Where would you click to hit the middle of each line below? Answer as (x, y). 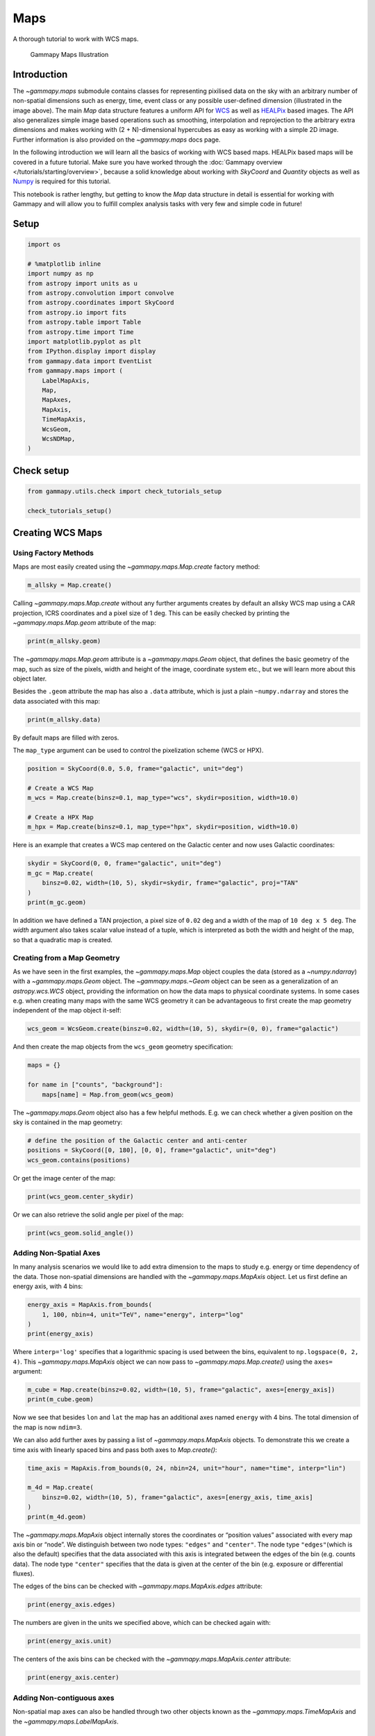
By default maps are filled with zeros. (66, 737)
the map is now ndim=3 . (48, 1427)
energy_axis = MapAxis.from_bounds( (90, 1305)
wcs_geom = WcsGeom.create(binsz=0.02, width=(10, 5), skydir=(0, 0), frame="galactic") (183, 1029)
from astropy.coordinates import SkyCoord (101, 303)
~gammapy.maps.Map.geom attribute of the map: (84, 623)
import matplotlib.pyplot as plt (84, 342)
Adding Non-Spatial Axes (57, 1253)
